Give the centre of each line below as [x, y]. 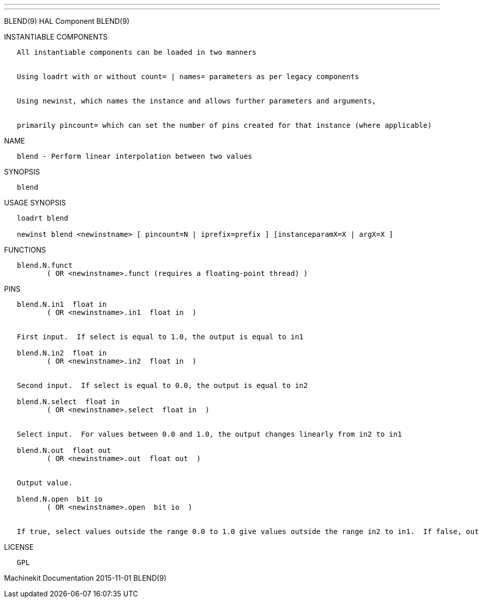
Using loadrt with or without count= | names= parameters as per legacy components [188, 77]
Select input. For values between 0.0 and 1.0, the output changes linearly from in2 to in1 [209, 434]
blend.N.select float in [68, 402]
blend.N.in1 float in [62, 304]
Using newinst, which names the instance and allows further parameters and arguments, [197, 101]
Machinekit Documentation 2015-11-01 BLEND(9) [85, 578]
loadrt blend [43, 218]
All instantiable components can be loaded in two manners [137, 52]
